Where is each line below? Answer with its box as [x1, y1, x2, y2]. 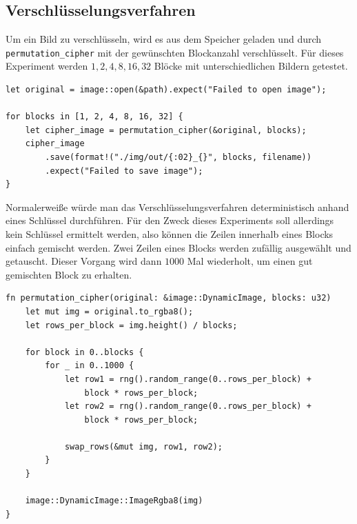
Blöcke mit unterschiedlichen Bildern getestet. [154, 59, 348, 73]
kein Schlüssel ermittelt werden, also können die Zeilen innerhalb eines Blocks [6, 226, 334, 241]
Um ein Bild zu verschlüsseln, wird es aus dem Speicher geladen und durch [6, 32, 322, 46]
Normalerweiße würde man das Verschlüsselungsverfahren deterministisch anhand [6, 199, 349, 214]
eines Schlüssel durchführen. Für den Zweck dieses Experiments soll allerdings [6, 213, 334, 228]
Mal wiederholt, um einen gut [187, 254, 313, 268]
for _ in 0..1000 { [45, 361, 134, 371]
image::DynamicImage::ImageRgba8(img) [25, 496, 203, 506]
